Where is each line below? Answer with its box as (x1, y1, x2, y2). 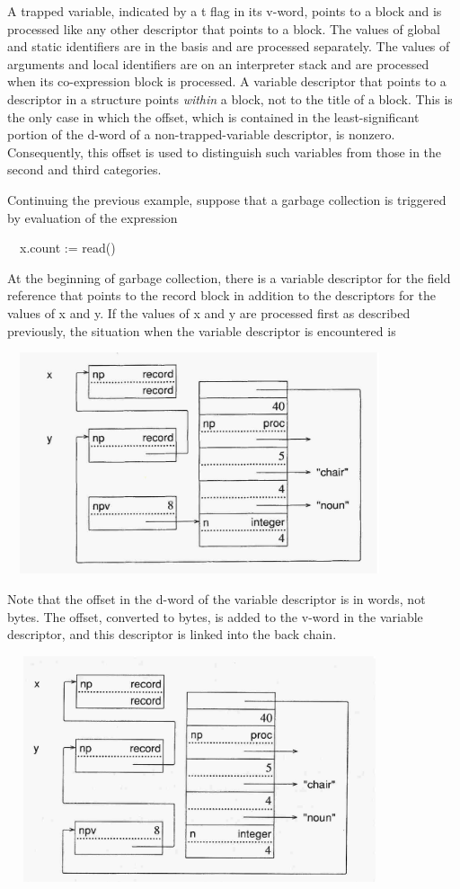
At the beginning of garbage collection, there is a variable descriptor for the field (7, 268, 451, 287)
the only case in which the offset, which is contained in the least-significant (7, 107, 420, 126)
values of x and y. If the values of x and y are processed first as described (7, 303, 411, 322)
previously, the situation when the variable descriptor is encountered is (7, 321, 396, 340)
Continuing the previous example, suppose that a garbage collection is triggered (7, 190, 447, 209)
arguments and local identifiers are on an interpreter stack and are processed (7, 54, 429, 73)
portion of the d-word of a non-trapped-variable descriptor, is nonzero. (7, 125, 395, 144)
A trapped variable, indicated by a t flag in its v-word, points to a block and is (7, 2, 442, 20)
